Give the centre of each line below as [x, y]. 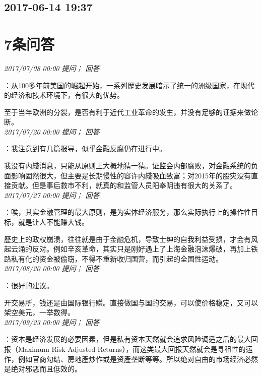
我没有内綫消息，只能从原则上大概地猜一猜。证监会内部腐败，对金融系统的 [127, 166]
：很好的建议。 [29, 285]
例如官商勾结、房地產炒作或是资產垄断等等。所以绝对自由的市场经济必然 [138, 359]
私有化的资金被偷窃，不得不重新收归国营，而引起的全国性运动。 [117, 258]
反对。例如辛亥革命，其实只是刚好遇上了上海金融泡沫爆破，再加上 [141, 249]
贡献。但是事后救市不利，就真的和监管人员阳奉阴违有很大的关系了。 [124, 185]
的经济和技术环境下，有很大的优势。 [64, 95]
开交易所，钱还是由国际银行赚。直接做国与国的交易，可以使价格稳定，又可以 [131, 302]
